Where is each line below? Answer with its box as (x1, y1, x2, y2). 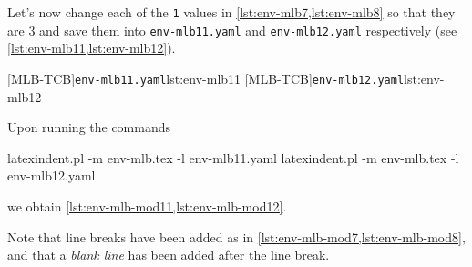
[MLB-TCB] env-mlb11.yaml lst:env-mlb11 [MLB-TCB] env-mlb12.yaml (7, 68, 405, 87)
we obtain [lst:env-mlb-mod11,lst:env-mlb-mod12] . (7, 196, 287, 215)
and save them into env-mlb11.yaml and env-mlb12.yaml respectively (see (39, 20, 457, 39)
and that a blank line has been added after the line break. (7, 245, 330, 264)
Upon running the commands (7, 118, 171, 137)
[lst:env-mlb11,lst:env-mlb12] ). (7, 38, 176, 57)
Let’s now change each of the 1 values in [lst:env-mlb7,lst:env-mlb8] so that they (7, 3, 456, 21)
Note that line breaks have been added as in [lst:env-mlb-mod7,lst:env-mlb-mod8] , (7, 227, 466, 246)
